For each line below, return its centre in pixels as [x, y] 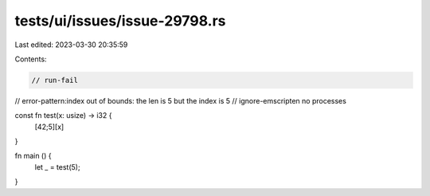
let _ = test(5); [57, 167]
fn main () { [33, 156]
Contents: [31, 59]
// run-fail [55, 80]
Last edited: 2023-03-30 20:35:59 [71, 45]
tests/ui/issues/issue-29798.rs [120, 21]
